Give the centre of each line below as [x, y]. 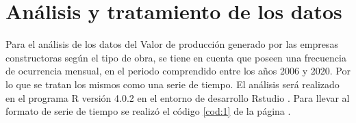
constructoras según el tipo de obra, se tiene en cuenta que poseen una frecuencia [176, 57]
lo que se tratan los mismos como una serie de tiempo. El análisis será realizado [173, 84]
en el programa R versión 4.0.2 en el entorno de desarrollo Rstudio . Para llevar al [178, 97]
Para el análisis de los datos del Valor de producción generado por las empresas [172, 44]
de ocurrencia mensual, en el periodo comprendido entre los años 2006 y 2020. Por [178, 71]
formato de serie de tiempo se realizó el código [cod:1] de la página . [148, 111]
